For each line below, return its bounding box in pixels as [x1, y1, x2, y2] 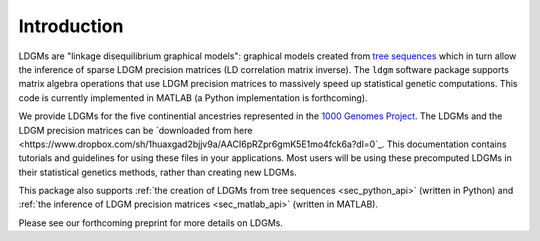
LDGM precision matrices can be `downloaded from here [18, 124, 253, 136]
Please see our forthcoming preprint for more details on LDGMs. [18, 216, 284, 229]
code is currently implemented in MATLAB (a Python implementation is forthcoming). [18, 91, 369, 104]
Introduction [18, 15, 124, 37]
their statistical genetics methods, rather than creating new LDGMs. [18, 166, 297, 178]
